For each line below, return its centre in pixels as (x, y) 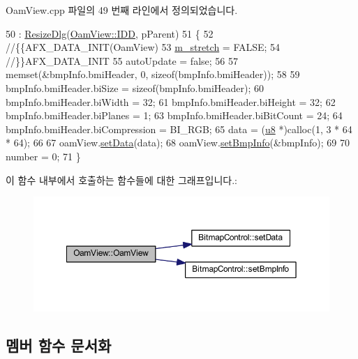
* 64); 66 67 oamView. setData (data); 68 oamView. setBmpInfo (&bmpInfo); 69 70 (178, 143)
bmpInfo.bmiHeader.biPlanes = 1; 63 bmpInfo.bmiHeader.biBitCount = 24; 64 (174, 115)
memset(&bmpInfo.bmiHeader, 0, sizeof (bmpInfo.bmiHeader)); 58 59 (153, 74)
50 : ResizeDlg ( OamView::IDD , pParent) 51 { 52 (110, 33)
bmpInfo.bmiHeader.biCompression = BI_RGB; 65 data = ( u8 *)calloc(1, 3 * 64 (179, 129)
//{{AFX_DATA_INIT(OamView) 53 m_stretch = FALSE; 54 (143, 47)
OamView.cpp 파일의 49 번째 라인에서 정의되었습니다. (122, 10)
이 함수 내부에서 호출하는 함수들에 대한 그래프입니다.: (121, 179)
